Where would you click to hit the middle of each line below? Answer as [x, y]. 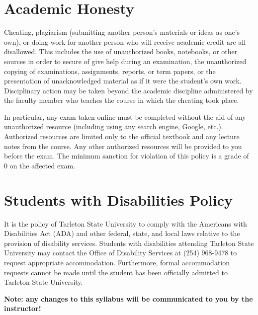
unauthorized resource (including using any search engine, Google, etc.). [114, 126]
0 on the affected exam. [40, 165]
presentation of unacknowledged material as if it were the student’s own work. [123, 81]
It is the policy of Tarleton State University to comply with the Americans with [126, 223]
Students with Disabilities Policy [118, 199]
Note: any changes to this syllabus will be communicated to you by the [129, 298]
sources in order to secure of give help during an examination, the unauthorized [125, 61]
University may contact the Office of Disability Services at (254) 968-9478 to [121, 253]
